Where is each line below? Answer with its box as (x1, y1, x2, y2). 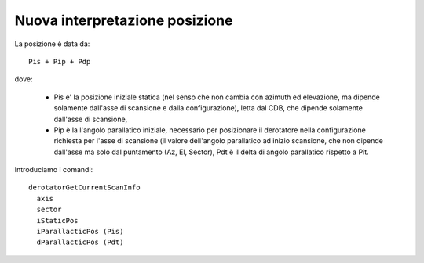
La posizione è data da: (14, 39, 90, 49)
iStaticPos (36, 216, 79, 225)
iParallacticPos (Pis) (36, 227, 124, 236)
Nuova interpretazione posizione (14, 12, 233, 29)
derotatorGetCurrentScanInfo (28, 183, 141, 192)
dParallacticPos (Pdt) (36, 238, 124, 247)
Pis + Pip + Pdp (28, 57, 91, 66)
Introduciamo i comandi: (14, 165, 93, 175)
